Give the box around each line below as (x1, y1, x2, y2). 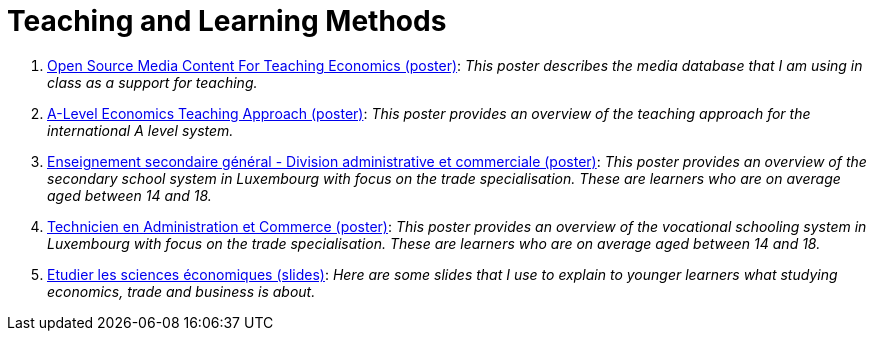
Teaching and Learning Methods (7, 4, 447, 38)
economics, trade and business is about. (47, 282, 316, 300)
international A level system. (47, 121, 234, 139)
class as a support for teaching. (47, 73, 258, 91)
